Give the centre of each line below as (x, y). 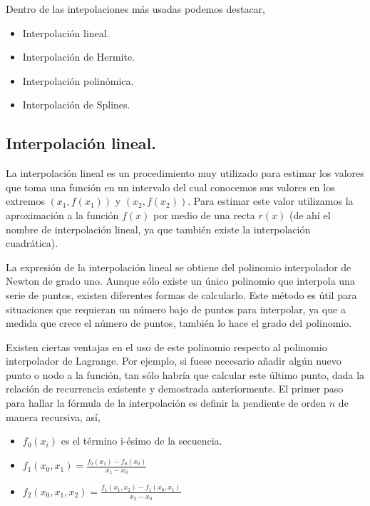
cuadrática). (32, 243)
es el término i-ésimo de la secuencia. (142, 441)
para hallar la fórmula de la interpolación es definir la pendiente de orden (166, 403)
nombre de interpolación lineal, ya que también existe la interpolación (158, 229)
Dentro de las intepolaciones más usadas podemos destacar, (135, 9)
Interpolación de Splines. (76, 105)
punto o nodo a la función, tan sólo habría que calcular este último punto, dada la (185, 374)
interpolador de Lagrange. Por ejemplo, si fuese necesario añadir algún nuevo (174, 361)
